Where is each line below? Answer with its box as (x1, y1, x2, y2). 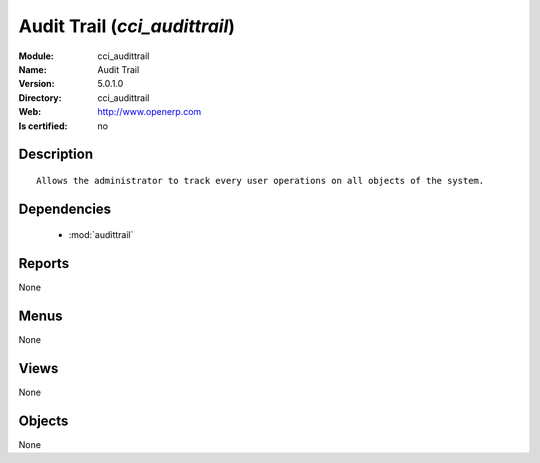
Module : (18, 50, 54, 62)
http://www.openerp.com (97, 106, 202, 118)
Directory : (18, 91, 62, 104)
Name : (18, 63, 47, 75)
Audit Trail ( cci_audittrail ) (18, 15, 235, 37)
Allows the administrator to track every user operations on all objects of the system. (36, 175, 485, 186)
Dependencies (18, 200, 112, 217)
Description (18, 146, 94, 163)
